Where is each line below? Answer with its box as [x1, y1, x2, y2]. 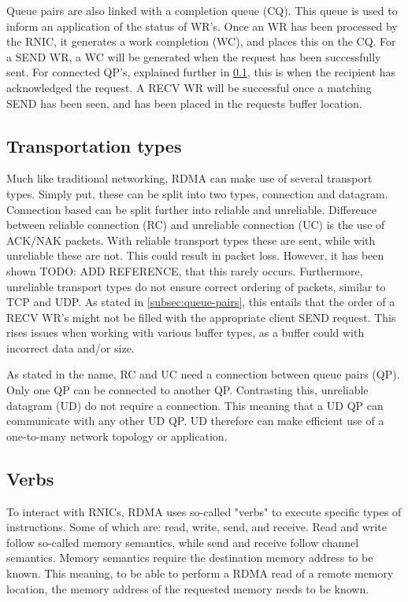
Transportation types [6, 133, 182, 157]
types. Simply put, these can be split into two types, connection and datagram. [6, 185, 388, 201]
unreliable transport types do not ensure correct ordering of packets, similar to [6, 278, 386, 294]
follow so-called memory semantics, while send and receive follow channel [6, 534, 359, 550]
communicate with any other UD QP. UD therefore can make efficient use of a [6, 412, 384, 429]
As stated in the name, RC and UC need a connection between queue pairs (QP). [6, 366, 400, 382]
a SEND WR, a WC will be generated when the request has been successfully [6, 48, 381, 65]
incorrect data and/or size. [6, 339, 135, 356]
